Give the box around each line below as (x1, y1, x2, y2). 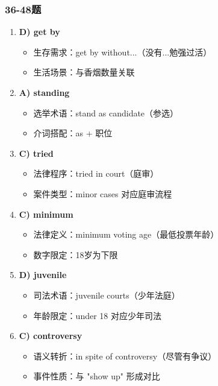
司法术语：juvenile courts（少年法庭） (33, 288, 180, 301)
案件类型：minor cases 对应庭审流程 (33, 187, 172, 200)
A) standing (19, 86, 70, 98)
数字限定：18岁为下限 (33, 248, 118, 261)
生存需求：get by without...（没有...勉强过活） (33, 45, 212, 58)
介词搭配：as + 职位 (33, 127, 113, 139)
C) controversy (19, 329, 83, 342)
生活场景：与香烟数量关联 (33, 66, 135, 78)
